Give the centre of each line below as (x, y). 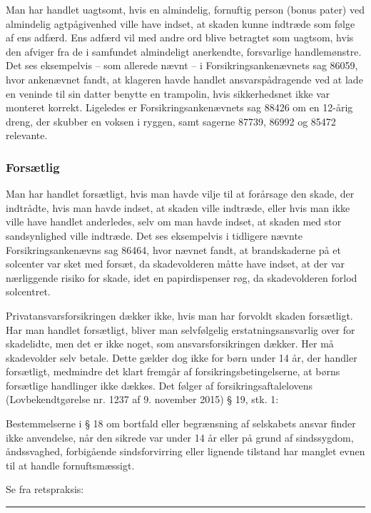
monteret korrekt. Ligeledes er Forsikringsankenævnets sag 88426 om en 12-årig (179, 107)
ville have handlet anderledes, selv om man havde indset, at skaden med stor (174, 222)
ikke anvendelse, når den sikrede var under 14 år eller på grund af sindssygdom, (180, 437)
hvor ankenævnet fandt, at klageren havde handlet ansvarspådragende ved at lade (184, 79)
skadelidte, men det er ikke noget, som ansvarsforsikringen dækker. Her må (170, 344)
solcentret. (28, 291)
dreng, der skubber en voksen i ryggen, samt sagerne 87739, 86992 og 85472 (171, 121)
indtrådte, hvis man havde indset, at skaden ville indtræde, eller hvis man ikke (178, 207)
